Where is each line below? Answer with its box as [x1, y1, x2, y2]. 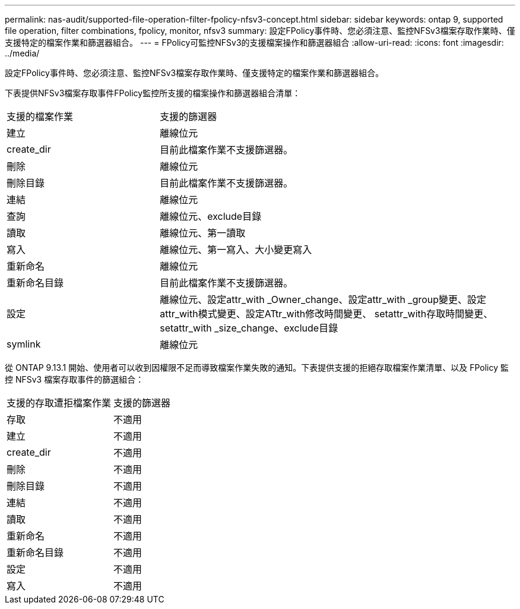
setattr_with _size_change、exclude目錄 [160, 322, 338, 334]
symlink [7, 338, 41, 350]
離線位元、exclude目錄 [160, 210, 262, 222]
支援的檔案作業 [7, 111, 74, 122]
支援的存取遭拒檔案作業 [7, 397, 112, 409]
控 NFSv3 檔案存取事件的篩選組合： [5, 374, 144, 384]
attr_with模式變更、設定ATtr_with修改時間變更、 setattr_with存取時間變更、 [160, 308, 493, 320]
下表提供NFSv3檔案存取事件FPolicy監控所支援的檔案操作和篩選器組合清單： [5, 88, 301, 98]
